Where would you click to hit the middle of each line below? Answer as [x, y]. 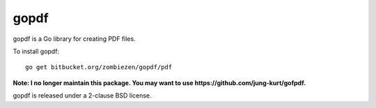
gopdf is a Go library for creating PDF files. [74, 39]
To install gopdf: [36, 51]
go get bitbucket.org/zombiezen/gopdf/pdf [99, 67]
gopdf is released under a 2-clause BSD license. [83, 96]
